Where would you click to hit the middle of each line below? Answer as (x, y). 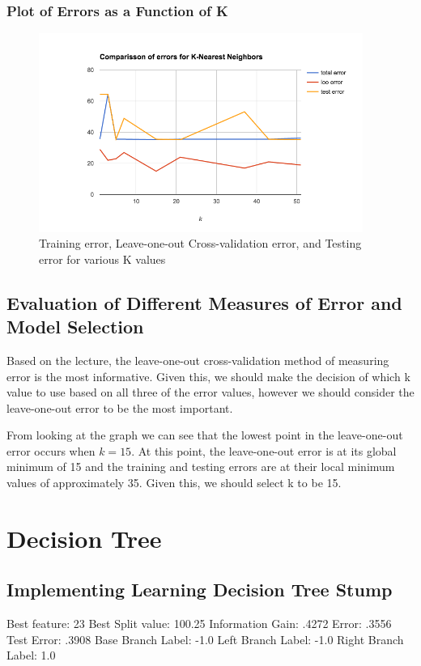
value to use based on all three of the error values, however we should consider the (210, 392)
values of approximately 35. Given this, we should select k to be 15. (174, 483)
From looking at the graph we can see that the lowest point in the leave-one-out (205, 435)
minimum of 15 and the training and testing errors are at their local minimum (201, 467)
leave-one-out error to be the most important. (120, 407)
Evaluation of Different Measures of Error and (204, 302)
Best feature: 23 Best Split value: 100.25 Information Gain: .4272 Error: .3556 (199, 624)
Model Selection (75, 327)
